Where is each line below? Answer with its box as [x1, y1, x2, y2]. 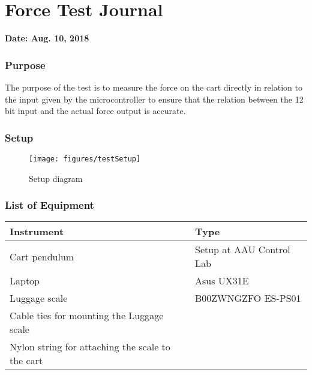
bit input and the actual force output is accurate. [5, 104, 186, 117]
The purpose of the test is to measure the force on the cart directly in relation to [5, 80, 302, 93]
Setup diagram [29, 172, 83, 184]
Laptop [10, 274, 40, 288]
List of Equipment [5, 197, 94, 212]
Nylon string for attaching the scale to [10, 340, 170, 354]
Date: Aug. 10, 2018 [5, 32, 89, 44]
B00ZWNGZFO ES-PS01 [194, 291, 301, 305]
